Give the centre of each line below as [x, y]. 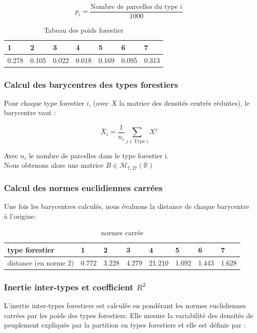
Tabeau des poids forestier [84, 30]
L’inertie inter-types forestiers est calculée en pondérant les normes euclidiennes [125, 305]
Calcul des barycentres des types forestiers [91, 84]
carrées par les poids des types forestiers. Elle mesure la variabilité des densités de [129, 315]
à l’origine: [20, 216]
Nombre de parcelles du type [134, 7]
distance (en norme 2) [41, 262]
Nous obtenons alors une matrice [54, 165]
